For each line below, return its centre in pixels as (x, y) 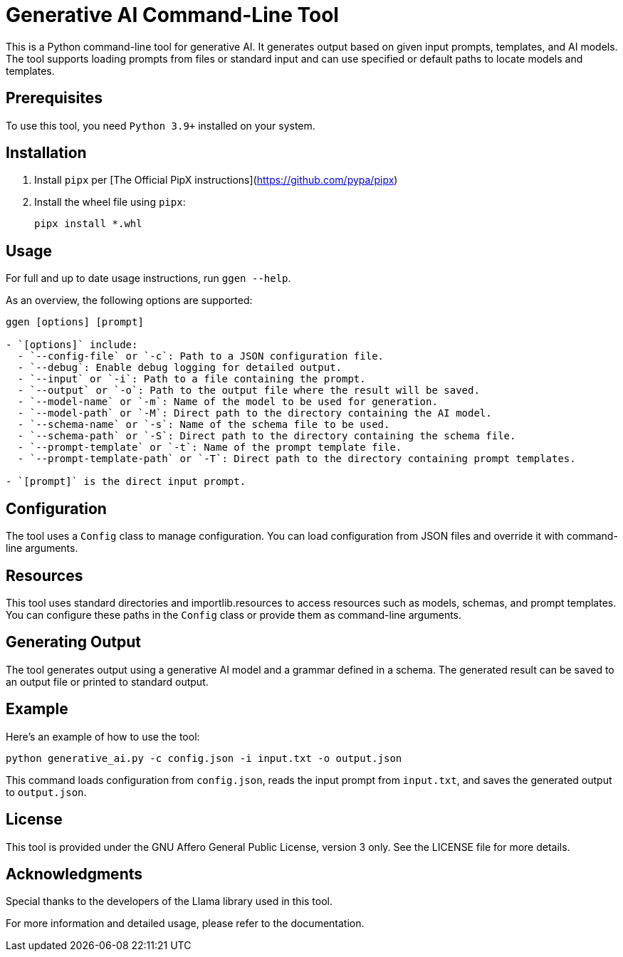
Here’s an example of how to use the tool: (103, 736)
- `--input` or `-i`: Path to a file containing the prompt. (192, 379)
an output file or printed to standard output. (107, 681)
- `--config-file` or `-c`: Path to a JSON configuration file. (201, 356)
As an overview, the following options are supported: (129, 300)
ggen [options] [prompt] (75, 322)
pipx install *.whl (88, 224)
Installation (46, 153)
